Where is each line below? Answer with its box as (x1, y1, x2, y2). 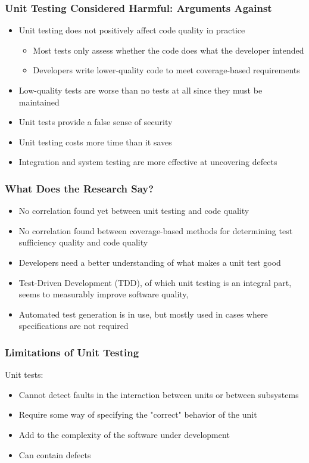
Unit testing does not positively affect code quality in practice (18, 24, 245, 36)
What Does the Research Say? (5, 181, 154, 195)
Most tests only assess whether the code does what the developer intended (33, 43, 304, 56)
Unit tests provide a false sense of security (18, 116, 173, 128)
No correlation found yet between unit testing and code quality (18, 204, 249, 217)
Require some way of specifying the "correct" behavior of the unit (18, 408, 257, 421)
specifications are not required (18, 319, 129, 332)
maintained (18, 95, 60, 108)
